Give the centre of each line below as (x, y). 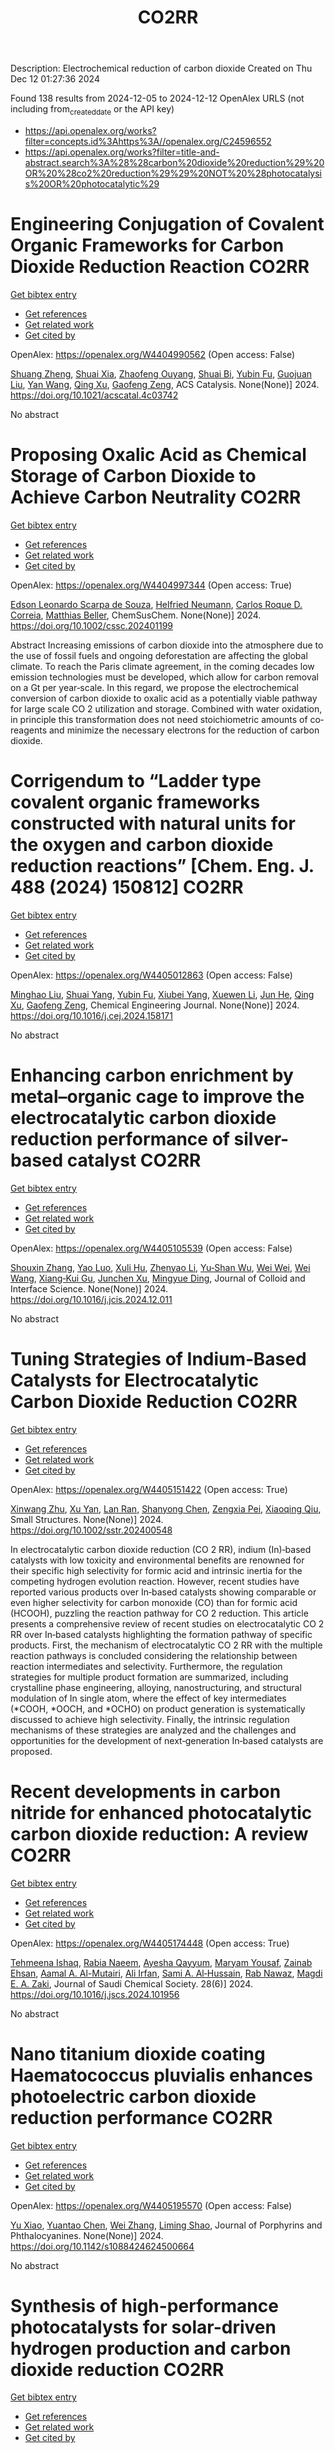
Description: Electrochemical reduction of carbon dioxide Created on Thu (161, 68)
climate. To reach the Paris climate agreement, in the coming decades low (162, 666)
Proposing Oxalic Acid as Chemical (158, 455)
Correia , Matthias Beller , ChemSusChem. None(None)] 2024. (136, 615)
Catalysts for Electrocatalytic (135, 1380)
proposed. (31, 1751)
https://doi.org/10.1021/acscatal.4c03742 (94, 395)
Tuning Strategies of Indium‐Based (158, 1358)
